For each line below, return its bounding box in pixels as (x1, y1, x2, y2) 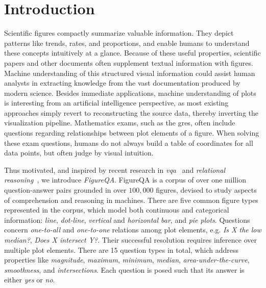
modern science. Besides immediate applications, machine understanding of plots (4, 87, 256, 98)
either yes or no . (4, 274, 55, 285)
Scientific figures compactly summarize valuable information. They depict (4, 28, 234, 38)
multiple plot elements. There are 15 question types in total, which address (4, 244, 238, 255)
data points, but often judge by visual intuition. (4, 147, 154, 158)
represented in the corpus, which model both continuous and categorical (4, 204, 229, 215)
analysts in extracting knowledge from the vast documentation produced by (4, 77, 240, 88)
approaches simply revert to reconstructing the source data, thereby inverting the (4, 107, 259, 118)
